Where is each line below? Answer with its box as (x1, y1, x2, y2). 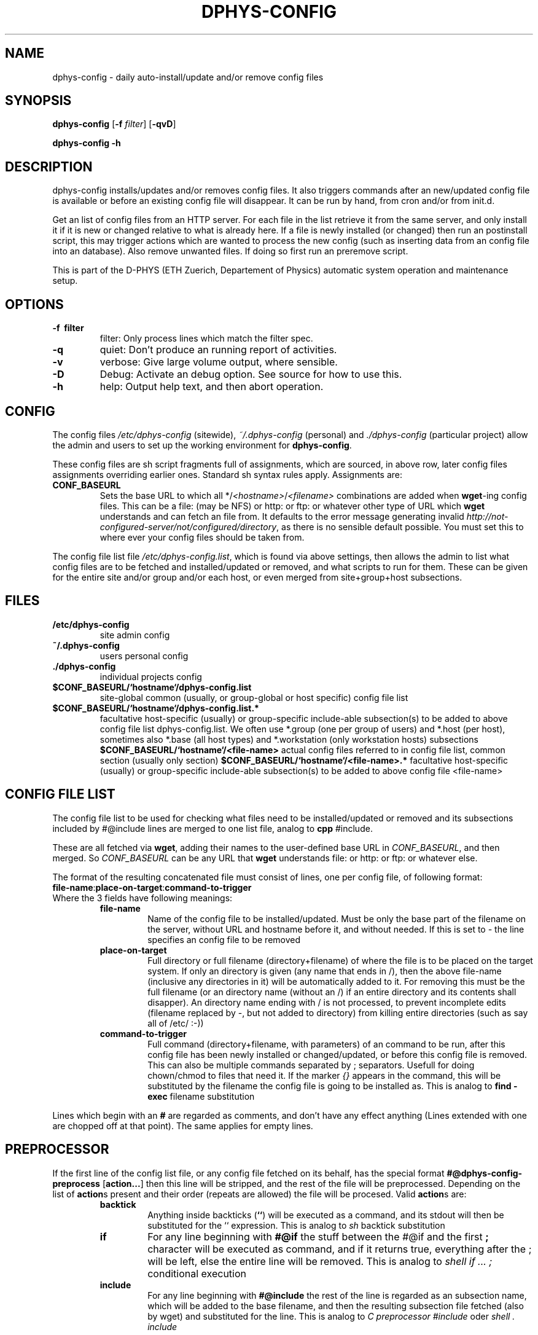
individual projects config (99, 671, 202, 682)
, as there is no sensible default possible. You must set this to (276, 521, 524, 532)
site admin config (99, 629, 170, 640)
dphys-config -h (52, 138, 121, 149)
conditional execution (147, 1267, 246, 1280)
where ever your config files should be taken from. (99, 531, 305, 542)
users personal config (99, 650, 189, 661)
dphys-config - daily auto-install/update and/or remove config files (52, 71, 324, 82)
